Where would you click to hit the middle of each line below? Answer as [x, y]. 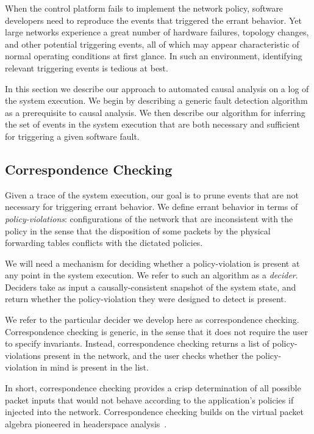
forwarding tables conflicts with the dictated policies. [104, 243]
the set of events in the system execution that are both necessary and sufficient [152, 124]
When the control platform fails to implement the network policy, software [144, 8]
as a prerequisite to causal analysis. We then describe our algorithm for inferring [155, 112]
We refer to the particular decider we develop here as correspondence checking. [152, 320]
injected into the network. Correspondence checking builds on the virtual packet [154, 412]
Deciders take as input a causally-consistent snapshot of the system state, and [151, 287]
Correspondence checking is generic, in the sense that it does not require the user [156, 331]
